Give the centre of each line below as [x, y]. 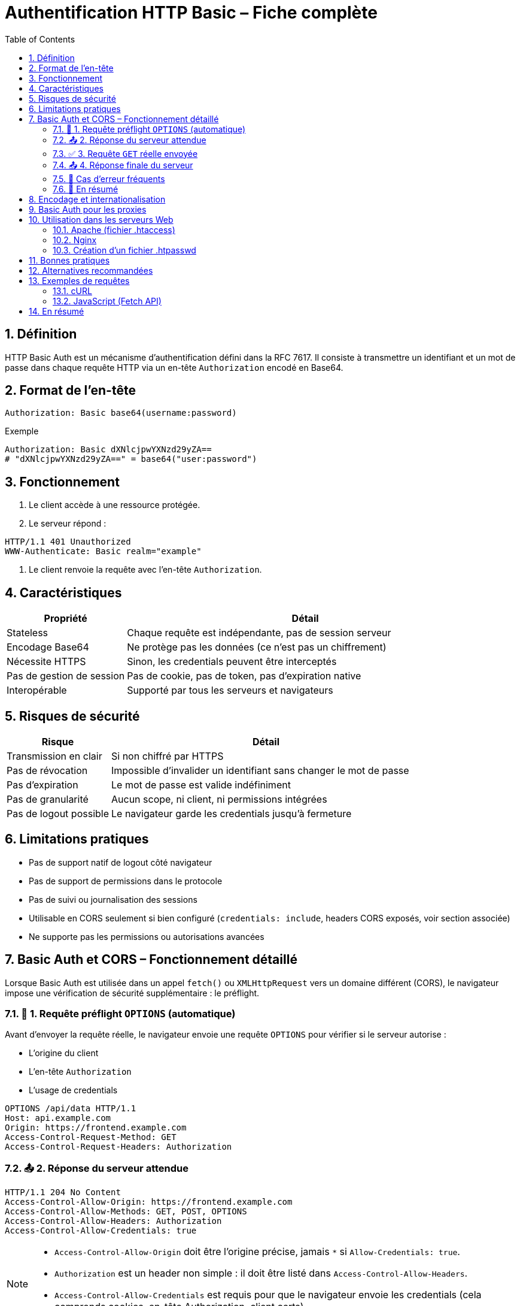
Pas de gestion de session [66, 676]
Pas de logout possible [58, 813]
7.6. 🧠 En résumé [86, 189]
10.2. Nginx [75, 240]
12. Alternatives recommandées [91, 270]
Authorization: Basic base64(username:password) [121, 413]
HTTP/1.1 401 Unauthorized [68, 542]
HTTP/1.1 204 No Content [63, 1192]
